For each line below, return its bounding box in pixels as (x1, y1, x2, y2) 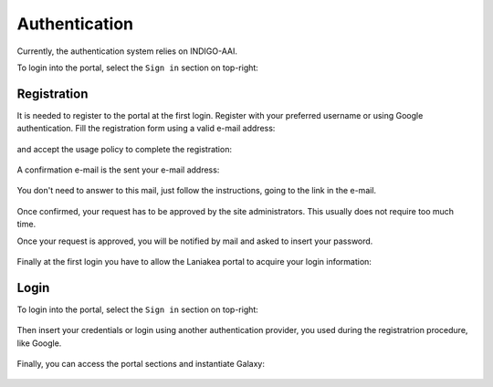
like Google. (16, 338, 62, 349)
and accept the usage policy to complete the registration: (16, 143, 233, 154)
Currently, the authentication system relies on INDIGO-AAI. (16, 46, 237, 57)
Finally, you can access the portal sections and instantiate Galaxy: (16, 359, 265, 370)
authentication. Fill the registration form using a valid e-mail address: (16, 123, 276, 134)
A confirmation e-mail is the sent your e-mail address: (16, 164, 220, 175)
